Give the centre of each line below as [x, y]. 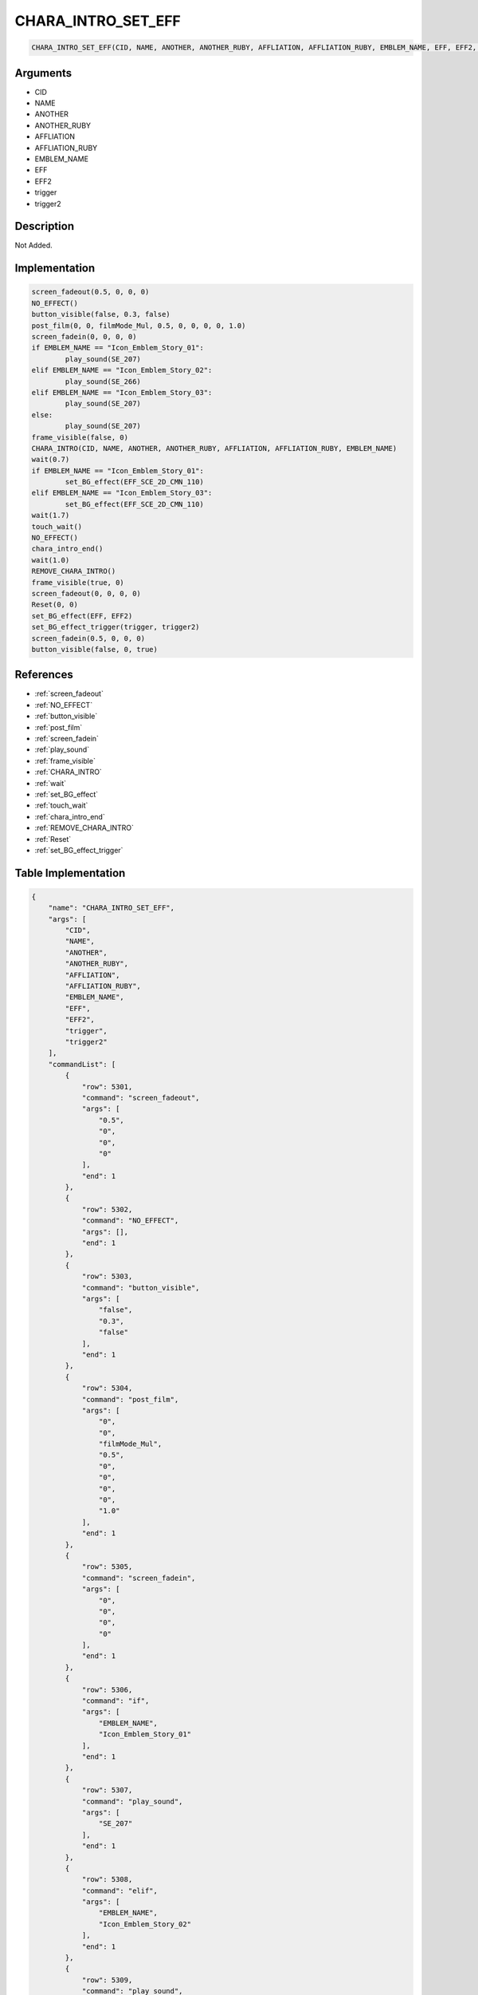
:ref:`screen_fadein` [67, 739]
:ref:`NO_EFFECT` [64, 705]
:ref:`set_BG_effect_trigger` [79, 850]
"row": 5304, [107, 1388]
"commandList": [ [82, 1064]
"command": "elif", [120, 1890]
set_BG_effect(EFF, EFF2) [82, 616]
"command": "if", [116, 1701]
